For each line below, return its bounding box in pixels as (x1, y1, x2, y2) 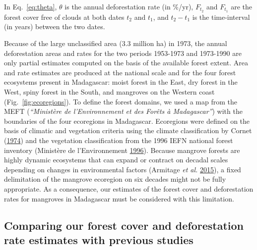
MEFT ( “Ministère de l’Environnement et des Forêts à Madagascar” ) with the (4, 106, 243, 116)
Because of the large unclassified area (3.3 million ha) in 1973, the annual (4, 38, 227, 49)
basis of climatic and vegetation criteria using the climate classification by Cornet (4, 125, 252, 136)
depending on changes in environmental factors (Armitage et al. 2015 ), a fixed (4, 164, 241, 174)
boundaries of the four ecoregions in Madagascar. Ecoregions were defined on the (4, 115, 250, 126)
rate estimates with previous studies (4, 232, 193, 247)
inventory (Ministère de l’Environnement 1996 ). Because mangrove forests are (4, 145, 240, 155)
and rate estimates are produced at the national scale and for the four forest (4, 67, 236, 77)
